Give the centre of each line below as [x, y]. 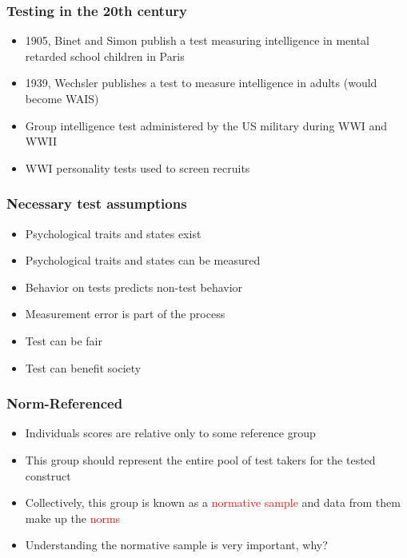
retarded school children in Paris [105, 56]
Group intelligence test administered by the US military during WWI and [206, 125]
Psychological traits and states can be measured [143, 260]
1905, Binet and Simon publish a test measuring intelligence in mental [197, 40]
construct [48, 475]
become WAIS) [62, 98]
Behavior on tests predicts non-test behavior [134, 287]
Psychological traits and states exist [113, 233]
